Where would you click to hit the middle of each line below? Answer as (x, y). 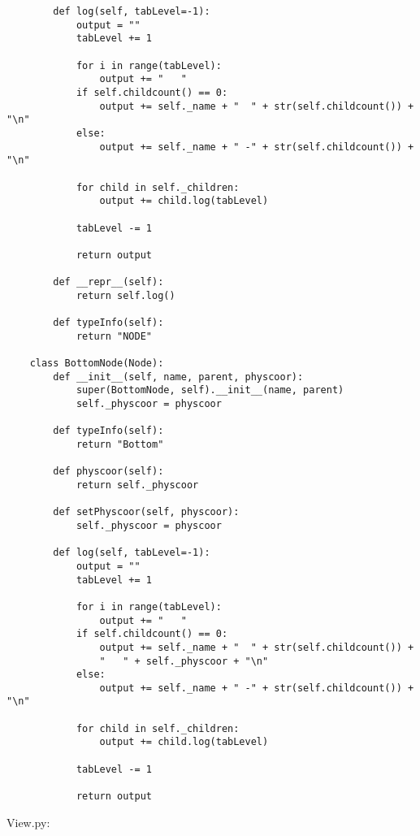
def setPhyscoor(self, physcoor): (146, 512)
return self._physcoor (137, 485)
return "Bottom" (120, 444)
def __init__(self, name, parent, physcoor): (178, 377)
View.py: (28, 822)
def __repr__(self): (108, 282)
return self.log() (126, 295)
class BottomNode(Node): (97, 364)
